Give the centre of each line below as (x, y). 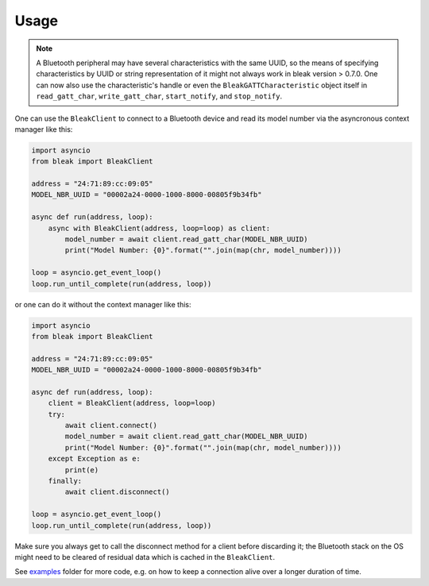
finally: (65, 481)
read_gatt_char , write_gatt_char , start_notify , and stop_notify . (159, 96)
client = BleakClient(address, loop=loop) (132, 403)
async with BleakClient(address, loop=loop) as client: (159, 228)
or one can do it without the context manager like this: (103, 304)
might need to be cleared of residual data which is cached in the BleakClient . (145, 557)
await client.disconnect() (117, 492)
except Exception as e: (94, 459)
